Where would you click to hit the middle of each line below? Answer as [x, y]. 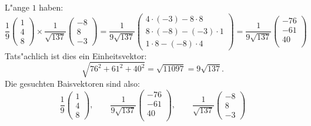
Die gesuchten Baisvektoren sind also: [72, 83]
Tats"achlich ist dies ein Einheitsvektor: [76, 55]
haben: [51, 7]
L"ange [17, 7]
